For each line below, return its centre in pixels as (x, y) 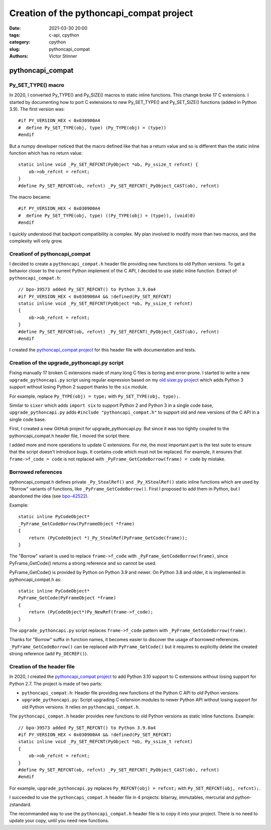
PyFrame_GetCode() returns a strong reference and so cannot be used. (83, 563)
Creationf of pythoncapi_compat (50, 254)
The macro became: (30, 197)
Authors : (19, 56)
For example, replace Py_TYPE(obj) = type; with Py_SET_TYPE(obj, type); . (95, 396)
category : (20, 42)
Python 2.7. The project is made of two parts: (56, 683)
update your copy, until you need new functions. (59, 820)
